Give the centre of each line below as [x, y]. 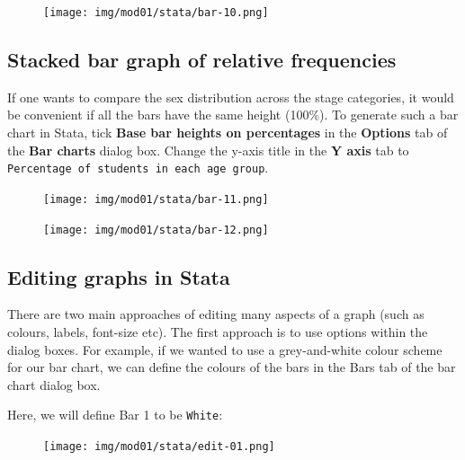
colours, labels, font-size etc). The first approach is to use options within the [218, 332]
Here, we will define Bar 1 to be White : [115, 415]
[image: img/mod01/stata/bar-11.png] [156, 199]
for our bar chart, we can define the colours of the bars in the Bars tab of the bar [232, 367]
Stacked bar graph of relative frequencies [202, 60]
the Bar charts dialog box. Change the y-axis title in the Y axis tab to [208, 150]
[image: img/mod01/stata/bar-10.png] [156, 13]
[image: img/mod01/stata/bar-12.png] [156, 230]
